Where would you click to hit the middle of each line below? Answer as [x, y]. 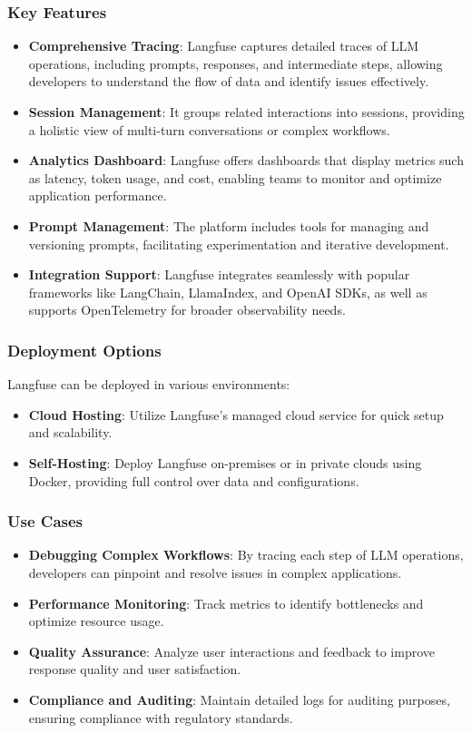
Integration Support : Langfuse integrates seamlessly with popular [219, 274]
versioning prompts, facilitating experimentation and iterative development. [239, 244]
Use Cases [45, 521]
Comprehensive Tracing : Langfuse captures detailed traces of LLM [224, 46]
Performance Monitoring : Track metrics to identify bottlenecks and [226, 603]
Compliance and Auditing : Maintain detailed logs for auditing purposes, [239, 699]
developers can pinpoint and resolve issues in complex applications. [215, 572]
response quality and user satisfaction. [135, 669]
